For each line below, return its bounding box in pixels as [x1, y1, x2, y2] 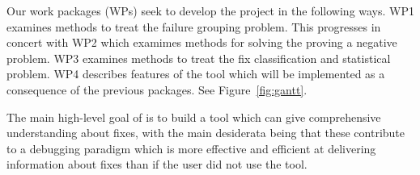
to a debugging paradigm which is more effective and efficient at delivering [6, 140, 376, 156]
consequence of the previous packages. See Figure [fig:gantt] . [6, 81, 308, 98]
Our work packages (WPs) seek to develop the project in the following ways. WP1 [6, 2, 415, 19]
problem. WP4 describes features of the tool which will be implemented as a [6, 65, 385, 82]
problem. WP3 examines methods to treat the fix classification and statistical [6, 49, 391, 66]
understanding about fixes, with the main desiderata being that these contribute [6, 124, 405, 141]
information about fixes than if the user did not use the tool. [6, 156, 308, 173]
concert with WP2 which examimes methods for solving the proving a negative [6, 34, 397, 51]
